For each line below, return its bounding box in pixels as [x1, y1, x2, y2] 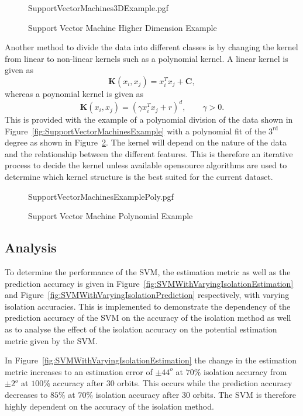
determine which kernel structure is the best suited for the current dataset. [5, 171, 273, 183]
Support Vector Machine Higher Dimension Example [28, 21, 217, 33]
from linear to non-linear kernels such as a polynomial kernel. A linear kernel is [5, 52, 288, 64]
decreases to [5, 388, 48, 400]
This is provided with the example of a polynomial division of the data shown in [5, 113, 293, 126]
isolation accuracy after [95, 388, 180, 400]
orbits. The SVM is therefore [192, 388, 297, 400]
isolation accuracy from [204, 365, 287, 377]
